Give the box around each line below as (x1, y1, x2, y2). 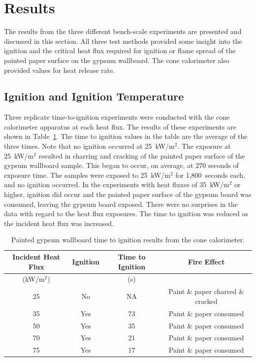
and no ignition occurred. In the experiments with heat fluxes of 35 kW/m (4, 179, 229, 190)
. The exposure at (177, 141, 231, 151)
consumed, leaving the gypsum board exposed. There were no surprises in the (4, 198, 238, 209)
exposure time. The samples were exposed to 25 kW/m (4, 169, 170, 180)
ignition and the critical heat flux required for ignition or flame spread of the (4, 45, 236, 56)
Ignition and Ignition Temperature (4, 89, 184, 104)
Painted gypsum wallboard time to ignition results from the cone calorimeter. (11, 234, 245, 245)
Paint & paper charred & (168, 286, 244, 296)
